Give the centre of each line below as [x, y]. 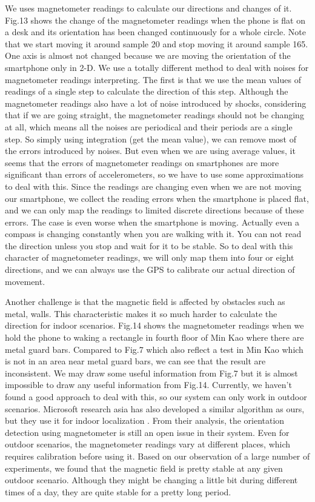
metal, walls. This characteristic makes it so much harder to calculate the [141, 313]
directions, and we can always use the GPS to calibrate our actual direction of [150, 269]
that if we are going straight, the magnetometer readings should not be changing [154, 115]
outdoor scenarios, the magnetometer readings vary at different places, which [148, 444]
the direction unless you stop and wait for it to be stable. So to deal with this [149, 245]
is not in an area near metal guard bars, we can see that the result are [135, 361]
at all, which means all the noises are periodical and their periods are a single [149, 126]
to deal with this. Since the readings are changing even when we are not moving [153, 186]
